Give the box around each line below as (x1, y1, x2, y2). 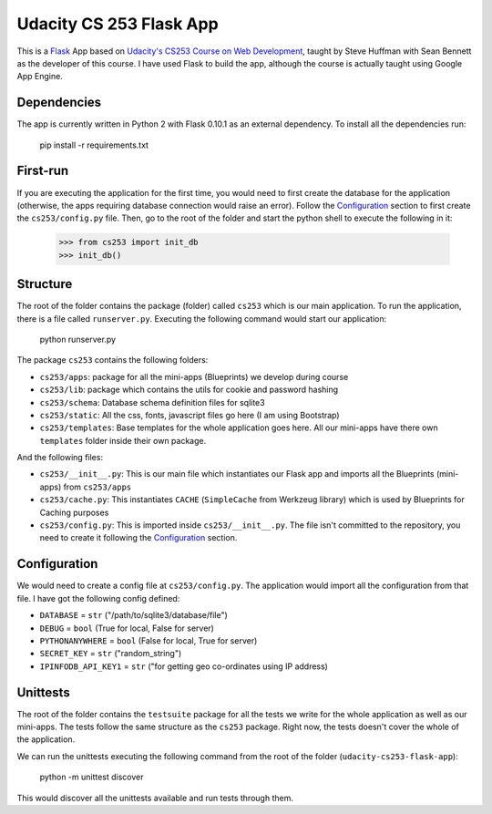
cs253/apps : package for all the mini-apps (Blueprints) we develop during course (39, 371, 349, 382)
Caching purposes (39, 507, 109, 518)
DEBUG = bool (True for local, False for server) (39, 623, 214, 634)
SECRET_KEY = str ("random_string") (39, 648, 182, 659)
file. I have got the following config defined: (16, 592, 180, 603)
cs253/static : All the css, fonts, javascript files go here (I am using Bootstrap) (39, 409, 341, 420)
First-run (16, 163, 69, 179)
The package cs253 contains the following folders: (16, 355, 209, 366)
